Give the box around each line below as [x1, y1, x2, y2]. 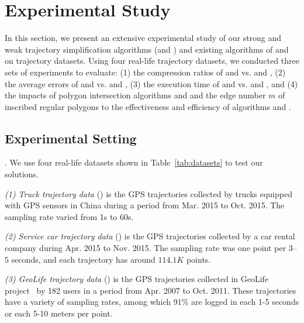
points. [186, 253, 211, 265]
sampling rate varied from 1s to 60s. [5, 210, 134, 222]
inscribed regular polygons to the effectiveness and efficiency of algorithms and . [5, 100, 291, 112]
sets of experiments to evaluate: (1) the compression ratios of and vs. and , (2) [5, 66, 286, 78]
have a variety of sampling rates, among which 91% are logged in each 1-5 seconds [5, 295, 299, 308]
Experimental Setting [5, 129, 137, 147]
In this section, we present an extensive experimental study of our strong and [5, 32, 282, 44]
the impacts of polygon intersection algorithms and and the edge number [5, 89, 266, 101]
